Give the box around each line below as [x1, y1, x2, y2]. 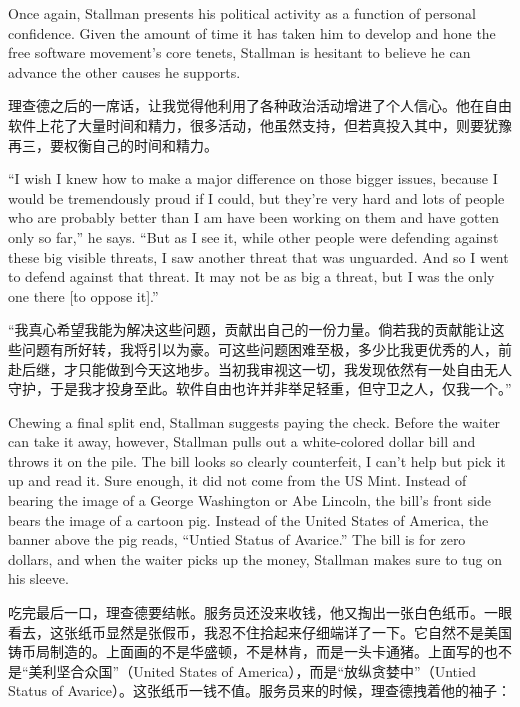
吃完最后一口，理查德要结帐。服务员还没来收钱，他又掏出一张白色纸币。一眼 [8, 602, 512, 623]
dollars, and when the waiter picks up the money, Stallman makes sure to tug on [8, 548, 502, 569]
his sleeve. [8, 568, 69, 589]
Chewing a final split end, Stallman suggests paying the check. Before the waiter [8, 411, 501, 432]
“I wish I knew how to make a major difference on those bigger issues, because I [8, 168, 498, 189]
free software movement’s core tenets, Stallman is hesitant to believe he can [8, 42, 471, 63]
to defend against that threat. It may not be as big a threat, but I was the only [8, 266, 495, 287]
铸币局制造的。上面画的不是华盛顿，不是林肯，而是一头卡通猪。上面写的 [8, 641, 484, 662]
